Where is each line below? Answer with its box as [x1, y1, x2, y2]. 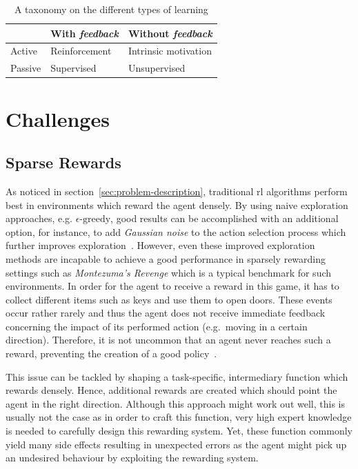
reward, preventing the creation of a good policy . [6, 346, 217, 361]
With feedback [50, 26, 119, 40]
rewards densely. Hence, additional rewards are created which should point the [6, 383, 337, 397]
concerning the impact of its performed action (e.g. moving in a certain [6, 319, 308, 333]
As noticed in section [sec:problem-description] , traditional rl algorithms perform [6, 183, 348, 198]
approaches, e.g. [6, 211, 72, 226]
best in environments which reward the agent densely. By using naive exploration [6, 197, 348, 212]
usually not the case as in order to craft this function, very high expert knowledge [6, 410, 352, 424]
